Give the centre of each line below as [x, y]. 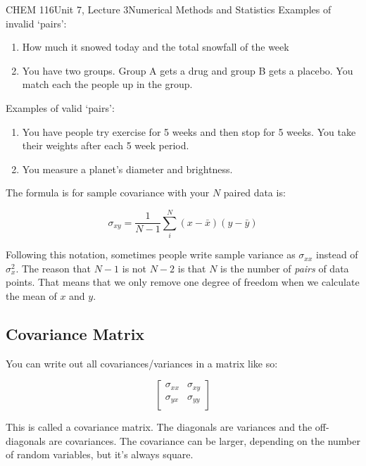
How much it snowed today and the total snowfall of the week [156, 47]
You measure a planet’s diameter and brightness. [127, 169]
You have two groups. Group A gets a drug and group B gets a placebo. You [188, 70]
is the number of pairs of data [285, 268]
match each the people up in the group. [107, 84]
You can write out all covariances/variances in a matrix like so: [142, 363]
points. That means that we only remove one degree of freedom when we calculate [183, 282]
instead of [337, 254]
